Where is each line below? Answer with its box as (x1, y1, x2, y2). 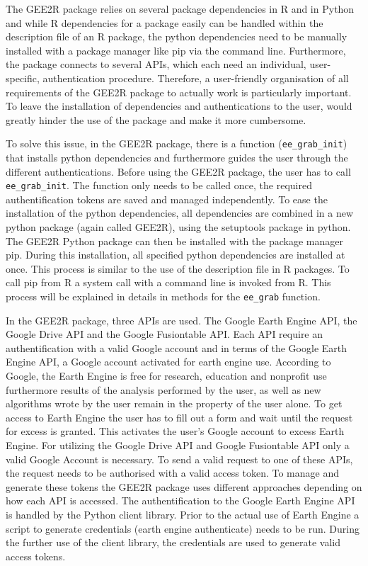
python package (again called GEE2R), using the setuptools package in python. (6, 220, 351, 234)
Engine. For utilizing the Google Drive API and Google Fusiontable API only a (6, 438, 350, 452)
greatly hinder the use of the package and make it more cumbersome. (6, 112, 306, 127)
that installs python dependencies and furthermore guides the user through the (6, 150, 348, 164)
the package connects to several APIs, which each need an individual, (6, 57, 306, 72)
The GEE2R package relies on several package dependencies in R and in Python (6, 1, 355, 16)
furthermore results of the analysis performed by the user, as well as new (6, 382, 321, 397)
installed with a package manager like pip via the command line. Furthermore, (6, 43, 346, 57)
